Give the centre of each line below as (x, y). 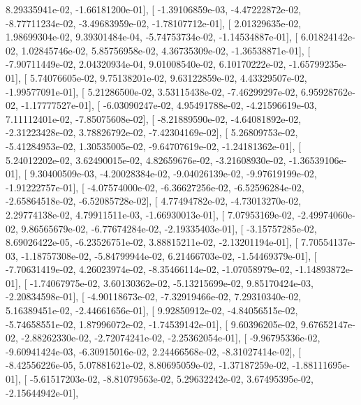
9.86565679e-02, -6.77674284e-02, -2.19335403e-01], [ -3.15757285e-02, (169, 228)
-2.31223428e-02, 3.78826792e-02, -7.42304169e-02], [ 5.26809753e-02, (152, 132)
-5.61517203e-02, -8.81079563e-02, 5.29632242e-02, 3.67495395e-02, (171, 379)
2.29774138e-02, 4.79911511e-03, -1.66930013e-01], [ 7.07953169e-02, (150, 214)
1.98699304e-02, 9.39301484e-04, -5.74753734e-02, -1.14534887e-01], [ (152, 37)
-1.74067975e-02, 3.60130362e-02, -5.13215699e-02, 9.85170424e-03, (171, 282)
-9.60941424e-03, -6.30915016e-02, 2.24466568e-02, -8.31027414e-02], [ (154, 351)
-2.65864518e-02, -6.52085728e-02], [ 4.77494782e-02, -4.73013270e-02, (154, 201)
